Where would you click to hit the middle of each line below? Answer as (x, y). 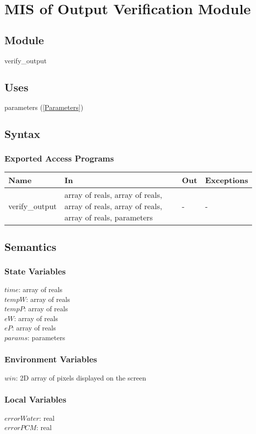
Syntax (22, 134)
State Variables (35, 271)
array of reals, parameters (109, 217)
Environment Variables (51, 359)
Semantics (30, 247)
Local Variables (35, 399)
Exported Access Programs (59, 158)
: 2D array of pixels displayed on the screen (81, 377)
